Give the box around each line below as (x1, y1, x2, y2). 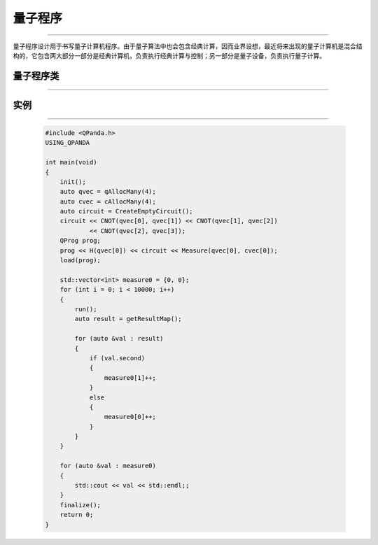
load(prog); (59, 256, 101, 264)
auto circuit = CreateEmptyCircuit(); (59, 207, 193, 215)
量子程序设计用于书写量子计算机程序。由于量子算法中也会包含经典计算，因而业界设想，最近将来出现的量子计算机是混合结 (13, 42, 363, 50)
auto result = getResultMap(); (74, 315, 182, 323)
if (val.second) (89, 354, 146, 362)
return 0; (59, 511, 94, 519)
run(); (74, 305, 97, 313)
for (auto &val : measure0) (59, 462, 157, 470)
